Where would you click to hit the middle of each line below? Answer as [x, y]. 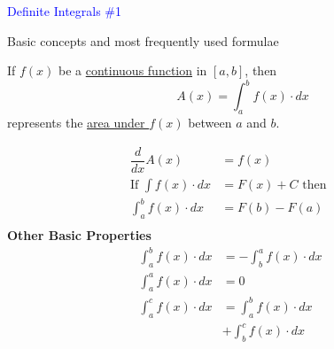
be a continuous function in [133, 70]
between [210, 123]
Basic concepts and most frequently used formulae [143, 40]
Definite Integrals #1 [65, 11]
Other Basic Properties [79, 235]
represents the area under [76, 123]
